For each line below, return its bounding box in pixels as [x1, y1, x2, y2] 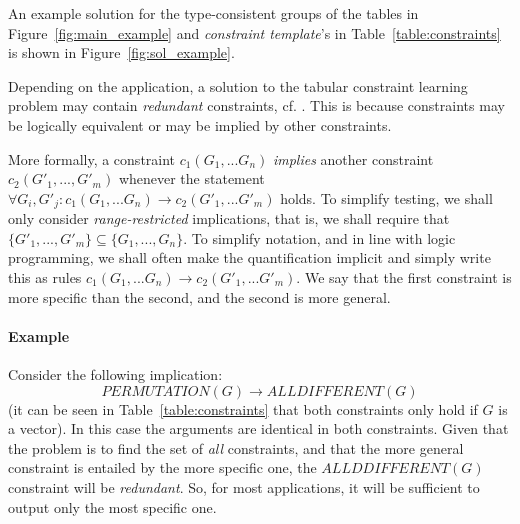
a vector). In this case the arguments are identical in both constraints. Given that [8, 418, 509, 439]
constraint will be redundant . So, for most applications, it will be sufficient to [8, 476, 480, 497]
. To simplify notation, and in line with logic [183, 227, 456, 248]
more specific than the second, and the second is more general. [8, 286, 391, 307]
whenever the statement [118, 168, 265, 189]
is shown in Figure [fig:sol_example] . [8, 42, 235, 63]
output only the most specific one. [8, 496, 217, 517]
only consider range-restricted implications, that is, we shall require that [8, 208, 450, 229]
